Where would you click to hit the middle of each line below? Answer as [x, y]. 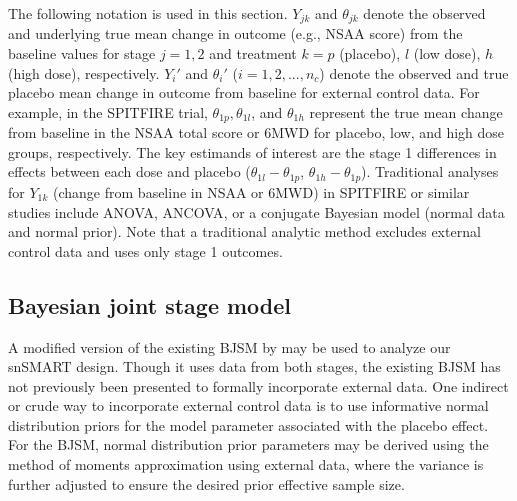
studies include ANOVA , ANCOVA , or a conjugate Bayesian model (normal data [256, 211]
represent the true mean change [406, 111]
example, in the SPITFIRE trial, [108, 111]
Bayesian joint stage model [150, 304]
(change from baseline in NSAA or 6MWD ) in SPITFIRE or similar [261, 191]
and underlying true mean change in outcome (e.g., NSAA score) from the [235, 33]
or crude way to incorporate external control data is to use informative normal [248, 405]
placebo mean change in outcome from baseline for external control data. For [244, 92]
